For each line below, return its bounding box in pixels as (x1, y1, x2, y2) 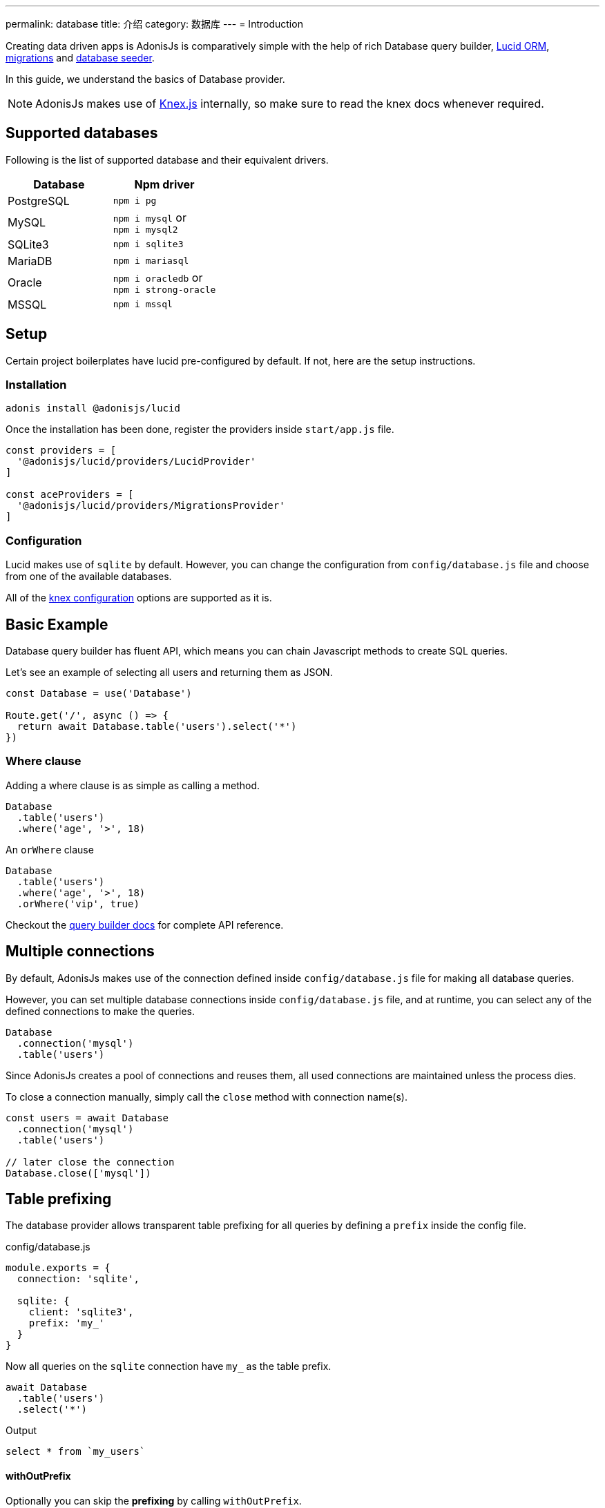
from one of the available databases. (6, 570, 172, 583)
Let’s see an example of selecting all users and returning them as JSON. (6, 666, 333, 679)
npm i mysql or (113, 210, 186, 224)
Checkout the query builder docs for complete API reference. (6, 918, 284, 931)
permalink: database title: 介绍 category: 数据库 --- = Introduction (6, 18, 303, 30)
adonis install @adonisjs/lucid (6, 403, 180, 414)
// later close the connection (6, 1156, 175, 1168)
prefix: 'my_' (28, 1317, 105, 1329)
